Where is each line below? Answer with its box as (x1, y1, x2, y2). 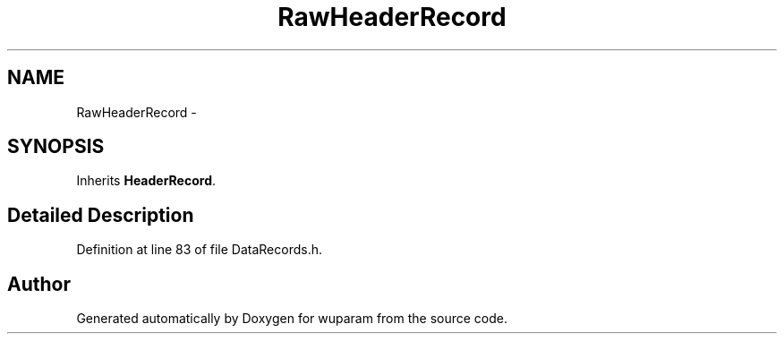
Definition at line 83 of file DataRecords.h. (76, 242, 322, 258)
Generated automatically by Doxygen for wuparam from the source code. (76, 311, 508, 327)
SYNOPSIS (7, 135, 105, 158)
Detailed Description (7, 203, 194, 226)
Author (7, 272, 71, 295)
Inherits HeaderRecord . (76, 173, 217, 189)
